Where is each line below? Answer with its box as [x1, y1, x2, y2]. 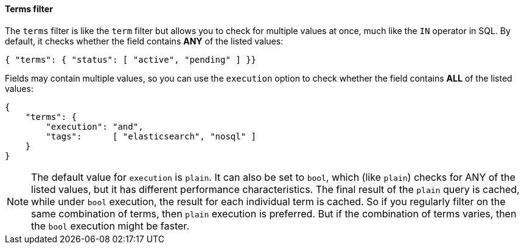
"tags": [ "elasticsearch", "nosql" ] [46, 131, 257, 141]
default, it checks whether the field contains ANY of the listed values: [5, 35, 284, 46]
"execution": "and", [46, 121, 144, 132]
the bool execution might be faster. [31, 219, 189, 232]
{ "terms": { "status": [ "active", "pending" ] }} [5, 54, 257, 65]
